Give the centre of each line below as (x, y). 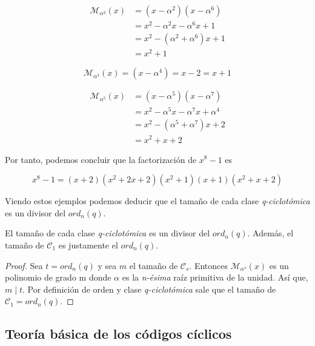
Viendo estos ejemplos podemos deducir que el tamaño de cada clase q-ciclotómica (157, 201)
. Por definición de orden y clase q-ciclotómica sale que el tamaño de (149, 289)
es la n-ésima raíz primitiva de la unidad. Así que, (215, 277)
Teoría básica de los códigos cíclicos (118, 334)
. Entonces (209, 265)
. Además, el (270, 233)
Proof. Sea (24, 265)
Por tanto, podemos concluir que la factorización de (101, 159)
